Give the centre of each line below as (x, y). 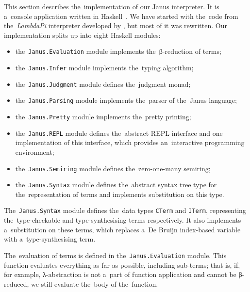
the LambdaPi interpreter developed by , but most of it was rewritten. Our (116, 25)
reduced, (17, 284)
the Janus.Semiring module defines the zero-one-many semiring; (113, 168)
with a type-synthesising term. (50, 239)
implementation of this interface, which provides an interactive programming (130, 142)
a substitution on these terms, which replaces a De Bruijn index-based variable (122, 229)
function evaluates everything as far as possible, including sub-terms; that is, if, (122, 265)
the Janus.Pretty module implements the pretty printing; (103, 116)
